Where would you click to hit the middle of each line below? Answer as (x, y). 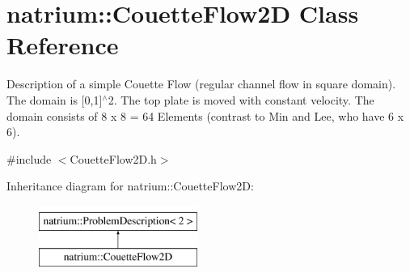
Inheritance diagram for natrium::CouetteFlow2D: (130, 186)
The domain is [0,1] (55, 99)
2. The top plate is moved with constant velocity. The (241, 99)
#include (29, 158)
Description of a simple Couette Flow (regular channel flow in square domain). (201, 84)
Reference (63, 45)
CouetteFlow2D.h (113, 158)
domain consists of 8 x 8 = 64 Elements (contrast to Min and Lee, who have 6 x (205, 115)
